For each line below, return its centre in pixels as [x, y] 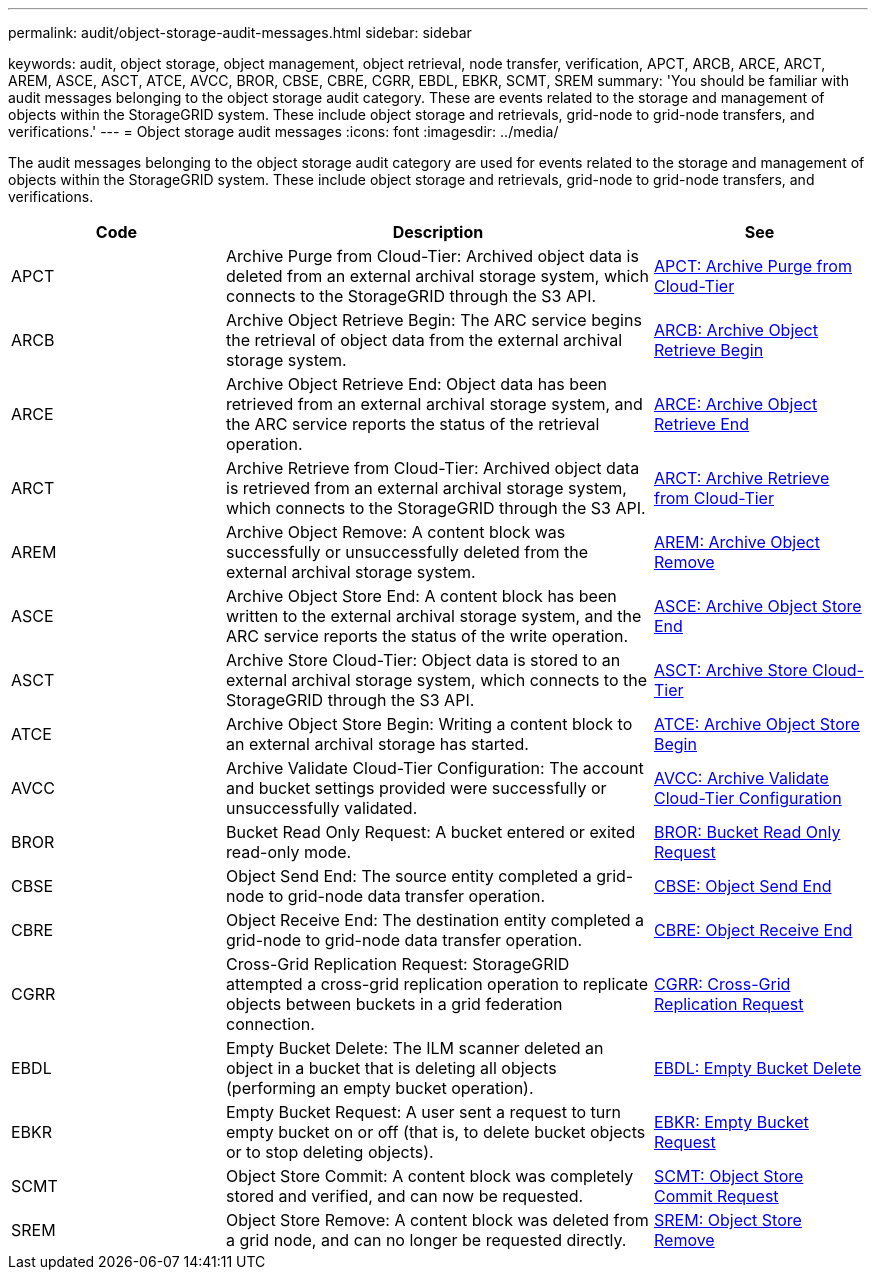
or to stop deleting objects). [330, 1152]
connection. [270, 1024]
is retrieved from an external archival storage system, [426, 488]
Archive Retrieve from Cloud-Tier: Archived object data [433, 468]
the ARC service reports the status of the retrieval [413, 424]
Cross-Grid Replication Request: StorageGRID [398, 964]
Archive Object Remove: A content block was [396, 532]
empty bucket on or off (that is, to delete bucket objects [436, 1132]
